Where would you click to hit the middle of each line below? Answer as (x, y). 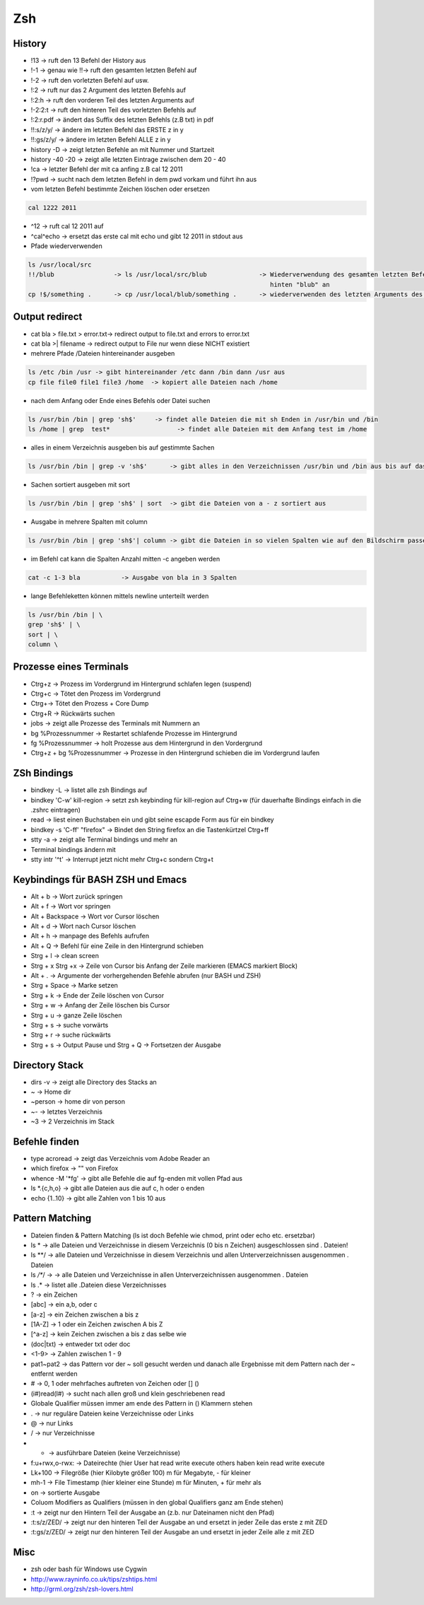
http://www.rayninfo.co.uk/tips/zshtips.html (94, 1579)
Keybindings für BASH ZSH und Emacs (100, 879)
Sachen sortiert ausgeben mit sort (81, 485)
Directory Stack (48, 1065)
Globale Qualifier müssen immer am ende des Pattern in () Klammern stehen (142, 1403)
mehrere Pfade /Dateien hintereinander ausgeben (103, 354)
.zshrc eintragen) (56, 810)
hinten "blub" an (300, 284)
